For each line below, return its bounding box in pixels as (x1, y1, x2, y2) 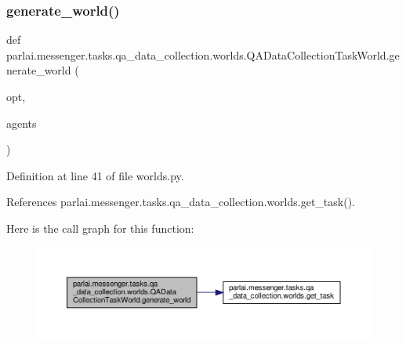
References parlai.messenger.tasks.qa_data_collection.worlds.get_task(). (6, 194, 355, 210)
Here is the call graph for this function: (6, 219, 194, 236)
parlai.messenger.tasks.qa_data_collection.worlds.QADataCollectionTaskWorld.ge (6, 46, 400, 63)
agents (6, 114, 37, 131)
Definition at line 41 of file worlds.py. (6, 167, 184, 183)
